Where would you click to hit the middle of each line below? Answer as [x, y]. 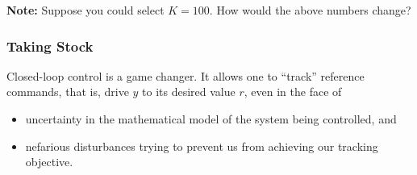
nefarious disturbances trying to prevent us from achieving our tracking [202, 146]
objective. [49, 162]
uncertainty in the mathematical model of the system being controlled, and [211, 119]
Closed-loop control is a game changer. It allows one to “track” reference [186, 75]
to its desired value [189, 92]
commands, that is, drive [68, 92]
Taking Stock [50, 46]
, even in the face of [293, 92]
